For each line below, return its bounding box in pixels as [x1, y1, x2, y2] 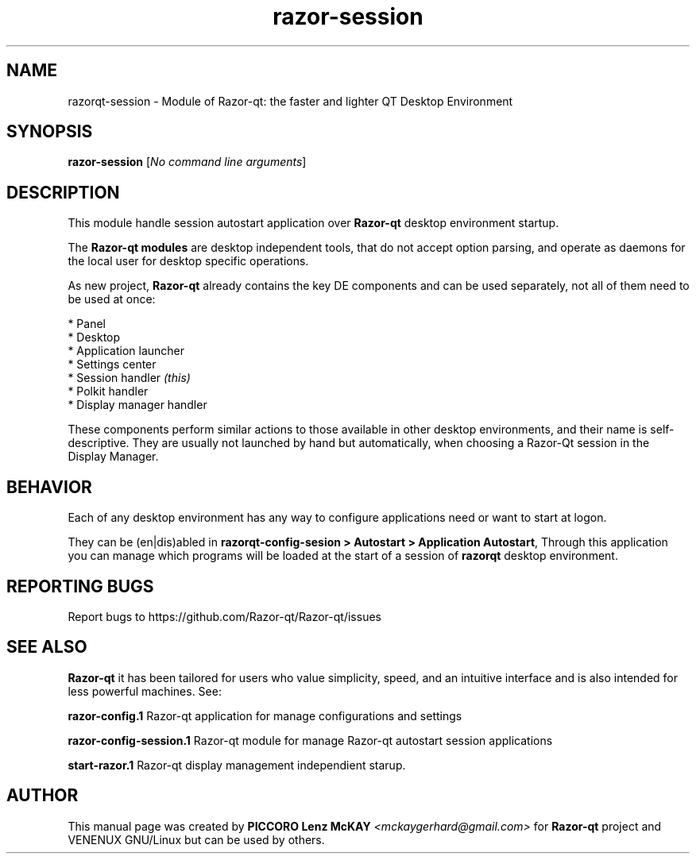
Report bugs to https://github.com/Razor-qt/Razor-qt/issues [68, 609, 381, 623]
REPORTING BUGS [6, 576, 154, 596]
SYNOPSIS [6, 121, 93, 142]
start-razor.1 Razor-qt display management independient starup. [68, 758, 406, 772]
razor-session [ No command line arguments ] [68, 155, 307, 169]
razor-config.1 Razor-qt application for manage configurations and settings [68, 708, 462, 723]
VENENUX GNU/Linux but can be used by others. [68, 832, 325, 847]
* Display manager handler [68, 398, 207, 412]
